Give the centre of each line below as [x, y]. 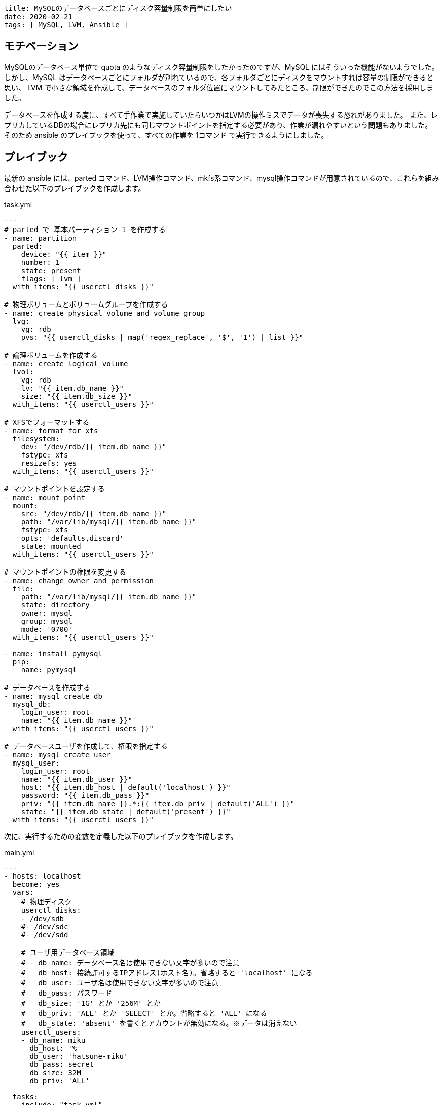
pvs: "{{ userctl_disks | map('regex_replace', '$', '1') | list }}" [162, 337]
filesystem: [36, 439]
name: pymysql [49, 670]
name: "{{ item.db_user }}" [77, 779]
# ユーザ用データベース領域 [68, 952]
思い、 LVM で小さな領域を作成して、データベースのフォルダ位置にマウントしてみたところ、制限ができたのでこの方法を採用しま [219, 87]
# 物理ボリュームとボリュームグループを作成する [86, 304]
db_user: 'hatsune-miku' [79, 1056]
